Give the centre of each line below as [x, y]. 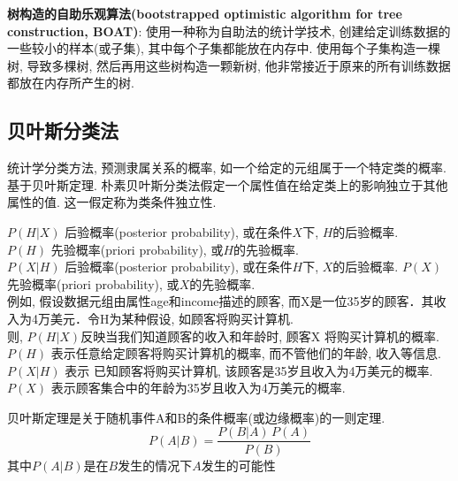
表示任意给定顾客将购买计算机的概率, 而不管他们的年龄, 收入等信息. [246, 353]
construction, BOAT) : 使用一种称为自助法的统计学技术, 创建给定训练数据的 [229, 31]
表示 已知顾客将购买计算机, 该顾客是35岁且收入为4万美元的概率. [249, 370]
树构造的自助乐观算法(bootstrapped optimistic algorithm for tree [205, 13]
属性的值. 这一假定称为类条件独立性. [112, 202]
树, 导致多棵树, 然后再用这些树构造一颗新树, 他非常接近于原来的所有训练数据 [229, 65]
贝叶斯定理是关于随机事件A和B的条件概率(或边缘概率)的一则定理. [196, 417]
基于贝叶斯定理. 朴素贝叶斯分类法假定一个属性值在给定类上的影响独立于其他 [228, 184]
